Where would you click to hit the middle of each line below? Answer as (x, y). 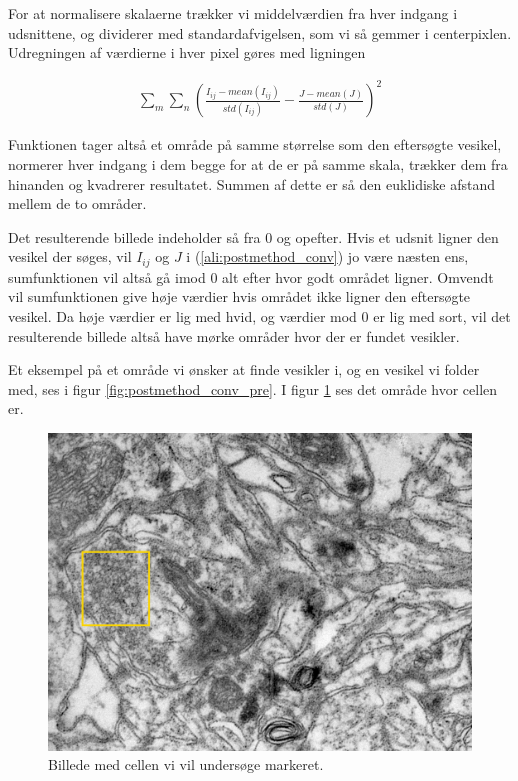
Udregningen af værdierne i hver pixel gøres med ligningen (187, 52)
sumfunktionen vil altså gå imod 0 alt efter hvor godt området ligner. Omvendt (251, 276)
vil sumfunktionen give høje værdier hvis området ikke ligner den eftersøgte (239, 296)
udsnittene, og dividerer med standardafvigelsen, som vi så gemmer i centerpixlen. (260, 32)
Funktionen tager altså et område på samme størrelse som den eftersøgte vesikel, (255, 144)
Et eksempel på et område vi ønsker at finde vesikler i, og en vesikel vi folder (244, 369)
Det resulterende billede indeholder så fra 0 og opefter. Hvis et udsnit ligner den (253, 236)
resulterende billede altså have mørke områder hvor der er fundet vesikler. (234, 335)
